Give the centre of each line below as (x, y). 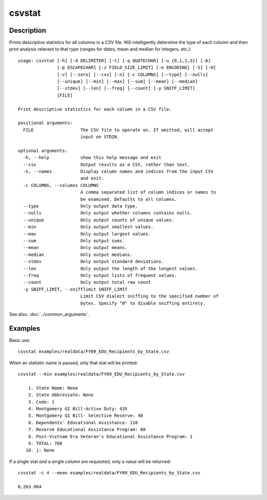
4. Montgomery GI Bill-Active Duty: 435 (78, 409)
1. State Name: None (53, 388)
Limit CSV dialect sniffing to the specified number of (150, 296)
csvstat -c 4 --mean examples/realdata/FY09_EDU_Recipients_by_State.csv (109, 473)
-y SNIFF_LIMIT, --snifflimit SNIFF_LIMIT (75, 289)
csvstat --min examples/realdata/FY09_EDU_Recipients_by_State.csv (101, 374)
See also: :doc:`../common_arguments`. (49, 314)
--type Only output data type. (80, 206)
